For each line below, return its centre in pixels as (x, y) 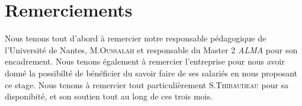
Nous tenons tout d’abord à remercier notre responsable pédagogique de (136, 38)
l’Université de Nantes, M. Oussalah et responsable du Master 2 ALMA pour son (151, 49)
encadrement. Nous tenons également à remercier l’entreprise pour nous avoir (145, 61)
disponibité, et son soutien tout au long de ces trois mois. (109, 96)
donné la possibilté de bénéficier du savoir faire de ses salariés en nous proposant (151, 73)
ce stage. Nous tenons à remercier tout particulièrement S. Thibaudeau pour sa (147, 84)
